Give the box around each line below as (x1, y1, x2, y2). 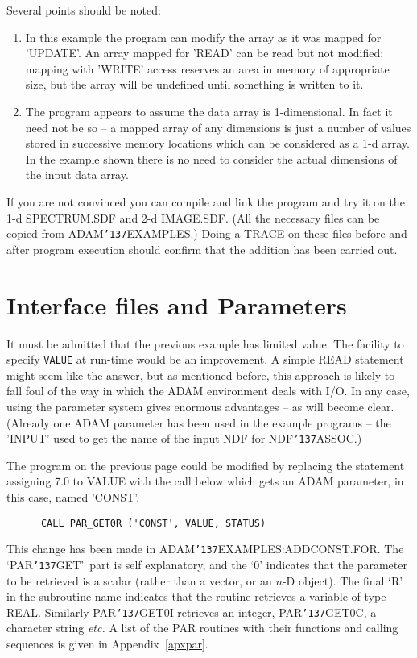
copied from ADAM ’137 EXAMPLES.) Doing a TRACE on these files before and (6, 225, 407, 242)
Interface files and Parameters (6, 288, 347, 321)
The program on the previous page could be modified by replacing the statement (6, 456, 405, 473)
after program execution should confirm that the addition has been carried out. (6, 240, 398, 257)
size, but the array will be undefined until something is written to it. (25, 76, 364, 93)
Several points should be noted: (6, 2, 161, 18)
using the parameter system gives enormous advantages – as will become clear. (6, 398, 394, 414)
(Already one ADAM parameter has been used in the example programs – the (6, 414, 391, 431)
